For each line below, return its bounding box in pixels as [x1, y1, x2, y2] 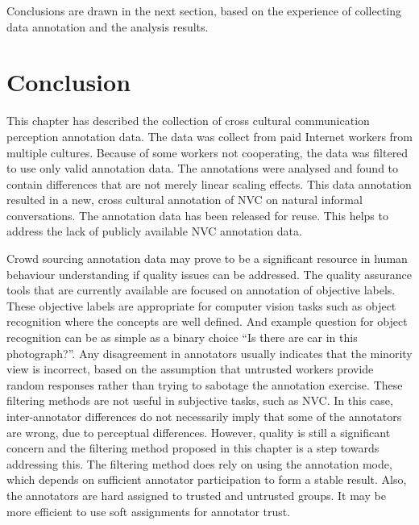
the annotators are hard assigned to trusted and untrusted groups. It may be [6, 486, 386, 503]
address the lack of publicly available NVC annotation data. [6, 223, 302, 240]
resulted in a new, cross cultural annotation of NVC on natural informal [6, 191, 363, 208]
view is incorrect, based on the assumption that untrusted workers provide [6, 360, 374, 377]
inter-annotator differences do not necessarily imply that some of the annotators [6, 408, 402, 424]
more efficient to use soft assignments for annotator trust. [6, 502, 291, 519]
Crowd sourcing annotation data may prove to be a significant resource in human [6, 250, 408, 267]
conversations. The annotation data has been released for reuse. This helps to [6, 206, 388, 223]
